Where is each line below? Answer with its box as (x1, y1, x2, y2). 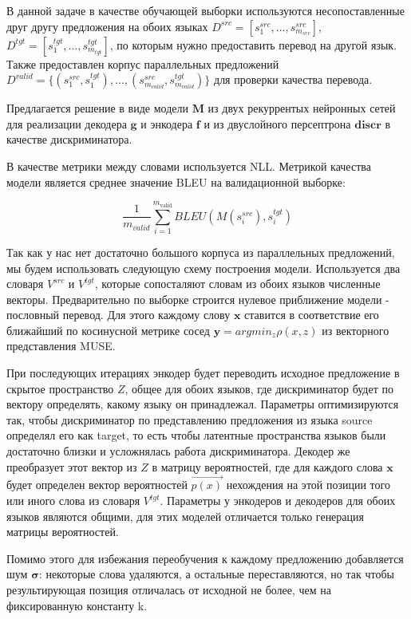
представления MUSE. (6, 337, 116, 354)
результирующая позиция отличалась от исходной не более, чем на (6, 582, 332, 598)
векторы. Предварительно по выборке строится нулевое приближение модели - (6, 290, 389, 307)
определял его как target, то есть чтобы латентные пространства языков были (6, 427, 386, 444)
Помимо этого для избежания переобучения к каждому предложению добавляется (6, 550, 404, 566)
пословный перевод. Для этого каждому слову (6, 306, 231, 323)
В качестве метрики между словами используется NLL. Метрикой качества (6, 157, 371, 174)
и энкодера (140, 115, 193, 132)
